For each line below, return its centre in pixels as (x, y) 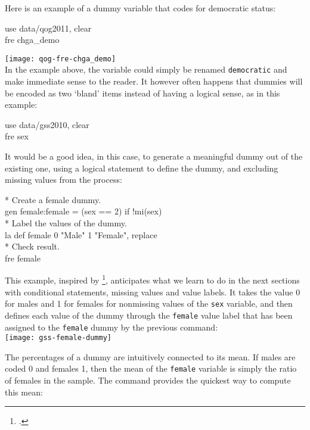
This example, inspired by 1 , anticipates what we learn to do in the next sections (152, 279)
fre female (23, 258)
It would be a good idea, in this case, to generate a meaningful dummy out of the (154, 156)
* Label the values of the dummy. (66, 223)
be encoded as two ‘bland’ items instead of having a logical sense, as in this (142, 93)
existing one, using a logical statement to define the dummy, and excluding (142, 168)
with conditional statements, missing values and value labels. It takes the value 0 (153, 292)
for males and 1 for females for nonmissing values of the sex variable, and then (149, 303)
